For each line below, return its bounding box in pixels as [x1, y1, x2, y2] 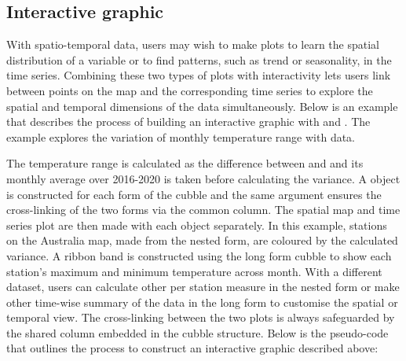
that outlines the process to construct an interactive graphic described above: [6, 340, 379, 356]
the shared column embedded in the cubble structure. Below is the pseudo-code [6, 324, 389, 341]
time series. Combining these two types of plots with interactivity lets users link [6, 67, 391, 83]
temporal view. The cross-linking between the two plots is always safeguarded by [6, 309, 395, 326]
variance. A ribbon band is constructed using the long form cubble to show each [6, 247, 392, 263]
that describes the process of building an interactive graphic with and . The [6, 113, 371, 130]
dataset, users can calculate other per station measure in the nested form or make [6, 278, 400, 295]
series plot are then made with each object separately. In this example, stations [6, 216, 387, 233]
